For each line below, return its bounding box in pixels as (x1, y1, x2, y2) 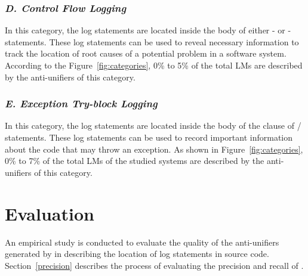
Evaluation (5, 201, 94, 225)
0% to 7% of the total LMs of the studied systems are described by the (5, 154, 264, 167)
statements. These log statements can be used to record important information (5, 131, 293, 143)
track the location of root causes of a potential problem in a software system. (5, 47, 287, 60)
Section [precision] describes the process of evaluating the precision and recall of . (5, 259, 304, 271)
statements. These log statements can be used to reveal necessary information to (5, 35, 299, 48)
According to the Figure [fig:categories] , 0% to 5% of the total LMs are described (5, 59, 303, 71)
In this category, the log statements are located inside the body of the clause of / (5, 119, 301, 132)
